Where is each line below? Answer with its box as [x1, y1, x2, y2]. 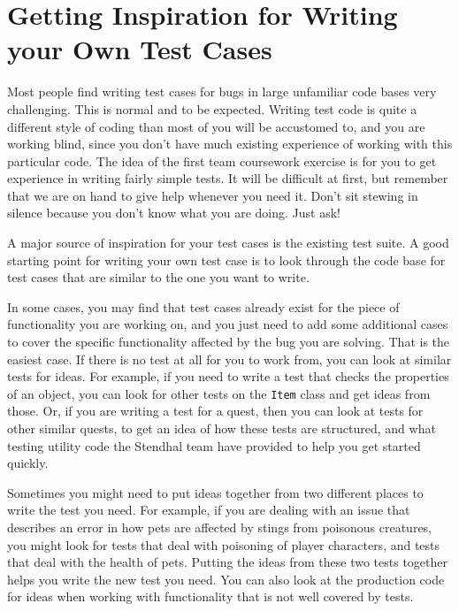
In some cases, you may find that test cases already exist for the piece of [7, 297, 400, 316]
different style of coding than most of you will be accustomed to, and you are [7, 117, 425, 135]
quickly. [7, 454, 49, 472]
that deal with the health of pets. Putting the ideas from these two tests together [7, 553, 448, 571]
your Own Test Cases [7, 31, 272, 67]
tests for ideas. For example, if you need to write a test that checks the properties [7, 367, 449, 386]
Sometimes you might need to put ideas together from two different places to [7, 483, 424, 501]
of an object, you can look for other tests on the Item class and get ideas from [7, 384, 431, 402]
